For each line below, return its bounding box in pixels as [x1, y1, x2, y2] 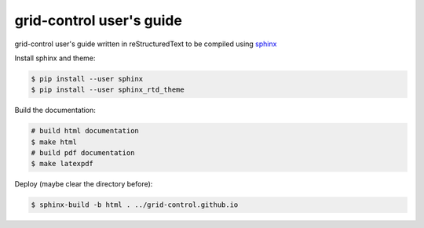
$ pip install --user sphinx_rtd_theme [31, 85, 185, 94]
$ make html [31, 137, 78, 147]
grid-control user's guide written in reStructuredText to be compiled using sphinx [14, 39, 277, 49]
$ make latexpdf [31, 159, 94, 168]
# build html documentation [31, 126, 139, 136]
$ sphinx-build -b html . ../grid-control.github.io [31, 201, 239, 209]
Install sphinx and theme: [14, 53, 96, 63]
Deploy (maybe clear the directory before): [14, 179, 153, 189]
